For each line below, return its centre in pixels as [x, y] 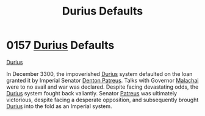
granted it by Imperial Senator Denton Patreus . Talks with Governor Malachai [103, 80]
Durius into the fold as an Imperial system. [59, 106]
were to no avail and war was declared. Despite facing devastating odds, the [103, 87]
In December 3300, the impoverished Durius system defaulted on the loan [99, 73]
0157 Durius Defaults [60, 45]
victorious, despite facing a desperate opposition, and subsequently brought [103, 100]
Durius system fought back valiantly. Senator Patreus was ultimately [92, 93]
